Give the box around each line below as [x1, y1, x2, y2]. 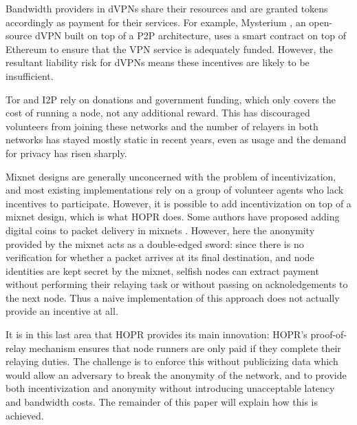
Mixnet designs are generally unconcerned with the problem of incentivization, [6, 169, 336, 183]
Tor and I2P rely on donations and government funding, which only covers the [6, 92, 336, 106]
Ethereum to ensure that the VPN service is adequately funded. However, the [6, 41, 333, 56]
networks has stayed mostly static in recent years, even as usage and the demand [6, 132, 347, 147]
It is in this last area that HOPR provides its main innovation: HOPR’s [6, 327, 307, 342]
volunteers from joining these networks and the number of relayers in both [6, 118, 318, 133]
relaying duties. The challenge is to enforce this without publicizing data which [6, 354, 338, 369]
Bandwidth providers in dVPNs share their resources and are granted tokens [6, 1, 328, 15]
